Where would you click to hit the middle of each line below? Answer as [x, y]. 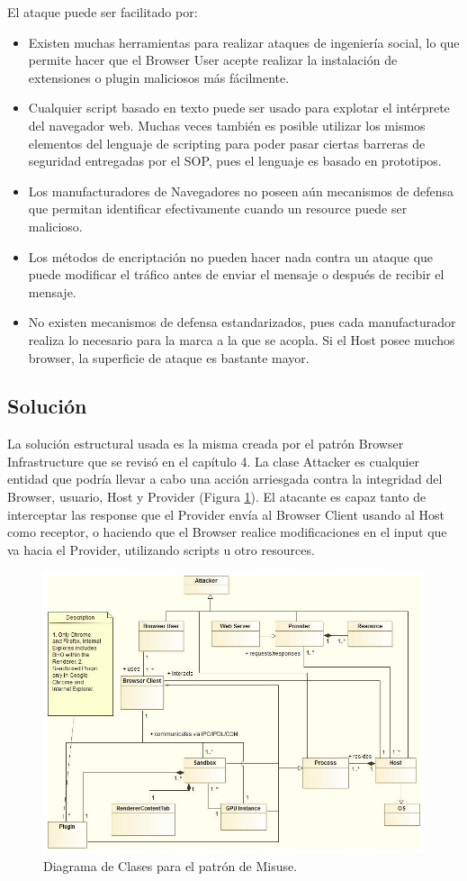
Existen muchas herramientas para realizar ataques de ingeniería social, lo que [244, 42]
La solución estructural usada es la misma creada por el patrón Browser [206, 444]
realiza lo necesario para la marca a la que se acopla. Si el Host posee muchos [242, 339]
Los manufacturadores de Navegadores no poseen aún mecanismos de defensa [241, 191]
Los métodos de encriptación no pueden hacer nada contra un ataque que [231, 256]
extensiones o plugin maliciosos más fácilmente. [159, 77]
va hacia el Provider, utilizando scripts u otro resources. [161, 549]
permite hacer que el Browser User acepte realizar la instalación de [213, 60]
